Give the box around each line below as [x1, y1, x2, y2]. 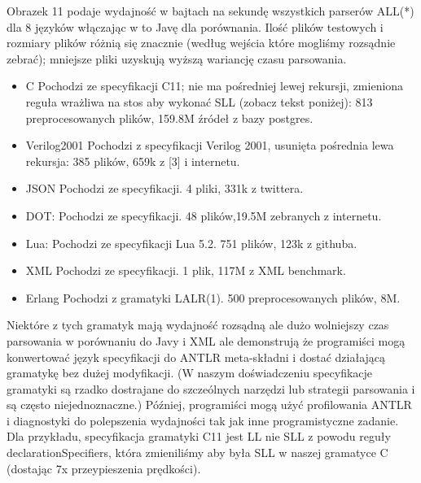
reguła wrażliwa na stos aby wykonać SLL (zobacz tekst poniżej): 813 [25, 93, 373, 110]
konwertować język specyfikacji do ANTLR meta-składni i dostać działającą [7, 348, 386, 365]
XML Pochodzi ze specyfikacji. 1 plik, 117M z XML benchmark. [25, 262, 346, 279]
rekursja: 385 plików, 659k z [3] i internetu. [25, 152, 240, 169]
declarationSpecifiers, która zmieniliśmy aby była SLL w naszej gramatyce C [7, 444, 388, 461]
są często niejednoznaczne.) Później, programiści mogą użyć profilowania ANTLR [7, 396, 412, 413]
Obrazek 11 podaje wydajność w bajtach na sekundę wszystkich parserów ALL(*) [7, 2, 414, 19]
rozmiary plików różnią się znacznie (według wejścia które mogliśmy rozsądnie [7, 34, 396, 51]
